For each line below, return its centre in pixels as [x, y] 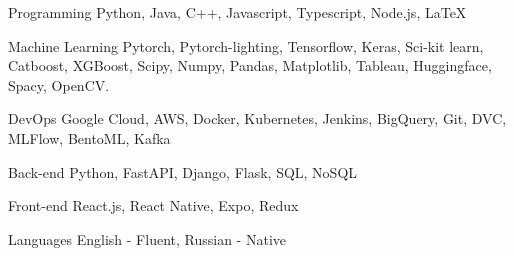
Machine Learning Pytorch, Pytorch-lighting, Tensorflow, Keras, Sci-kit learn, [246, 45]
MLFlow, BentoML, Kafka [89, 137]
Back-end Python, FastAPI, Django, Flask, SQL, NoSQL [183, 171]
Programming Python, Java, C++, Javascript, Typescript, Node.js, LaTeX [237, 12]
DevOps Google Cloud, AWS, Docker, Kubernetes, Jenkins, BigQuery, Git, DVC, [257, 118]
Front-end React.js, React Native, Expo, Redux [153, 205]
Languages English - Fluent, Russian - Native [147, 238]
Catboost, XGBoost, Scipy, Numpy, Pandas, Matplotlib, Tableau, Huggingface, [250, 65]
